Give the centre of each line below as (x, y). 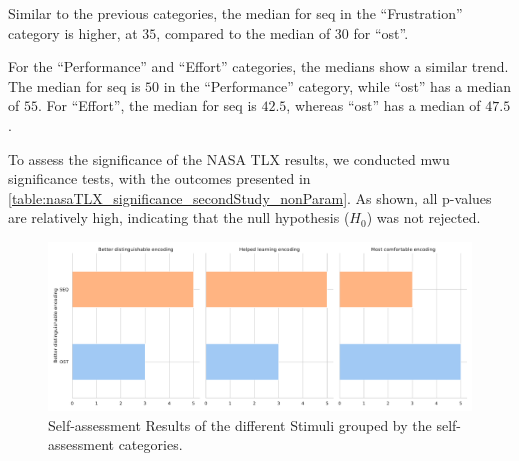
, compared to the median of (243, 32)
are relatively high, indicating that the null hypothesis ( (179, 217)
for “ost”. (381, 32)
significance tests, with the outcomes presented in (159, 178)
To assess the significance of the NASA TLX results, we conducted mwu (229, 158)
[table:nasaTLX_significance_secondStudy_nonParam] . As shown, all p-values (250, 197)
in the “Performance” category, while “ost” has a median (337, 85)
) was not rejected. (423, 217)
